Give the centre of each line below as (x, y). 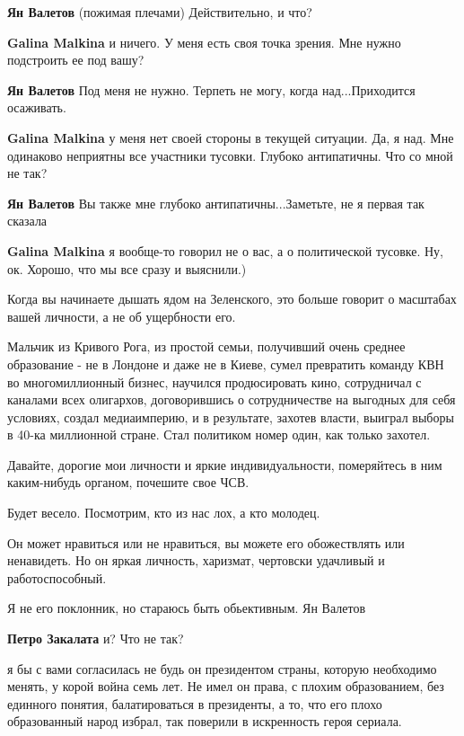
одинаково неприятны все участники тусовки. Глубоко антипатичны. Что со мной (230, 155)
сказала (27, 221)
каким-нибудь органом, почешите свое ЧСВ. (128, 482)
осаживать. (37, 107)
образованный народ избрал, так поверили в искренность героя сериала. (205, 721)
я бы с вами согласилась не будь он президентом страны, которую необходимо (222, 668)
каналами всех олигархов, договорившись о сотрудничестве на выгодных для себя (232, 399)
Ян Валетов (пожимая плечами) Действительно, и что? (160, 12)
